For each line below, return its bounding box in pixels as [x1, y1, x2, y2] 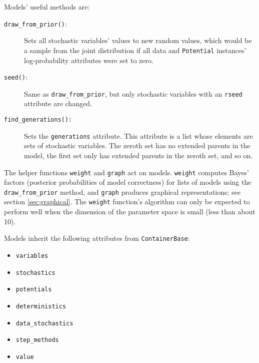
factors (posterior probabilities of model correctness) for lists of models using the [4, 177, 251, 187]
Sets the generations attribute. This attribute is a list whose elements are [24, 130, 253, 141]
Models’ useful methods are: [4, 2, 90, 12]
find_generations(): [4, 116, 72, 123]
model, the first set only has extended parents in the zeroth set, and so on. [24, 150, 253, 160]
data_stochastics [15, 319, 73, 327]
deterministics [15, 302, 66, 310]
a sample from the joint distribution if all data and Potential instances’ [24, 45, 246, 55]
